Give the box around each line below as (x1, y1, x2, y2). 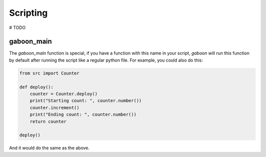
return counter (30, 119, 66, 124)
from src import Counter (19, 70, 80, 76)
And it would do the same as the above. (9, 145, 90, 151)
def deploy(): (19, 84, 54, 90)
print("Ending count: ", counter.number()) (30, 112, 136, 118)
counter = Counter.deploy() (30, 91, 98, 96)
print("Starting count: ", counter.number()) (30, 98, 142, 103)
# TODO (9, 25, 26, 31)
